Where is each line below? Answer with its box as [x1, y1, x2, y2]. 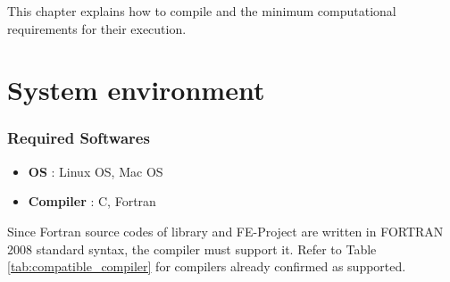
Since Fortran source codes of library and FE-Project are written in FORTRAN [7, 221, 444, 240]
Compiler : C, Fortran [28, 192, 156, 211]
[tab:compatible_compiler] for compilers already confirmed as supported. [7, 257, 406, 276]
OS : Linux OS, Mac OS [28, 162, 163, 180]
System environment [7, 71, 265, 108]
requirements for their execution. [7, 19, 187, 37]
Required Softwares [7, 127, 150, 149]
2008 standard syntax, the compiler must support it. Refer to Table [7, 239, 377, 258]
